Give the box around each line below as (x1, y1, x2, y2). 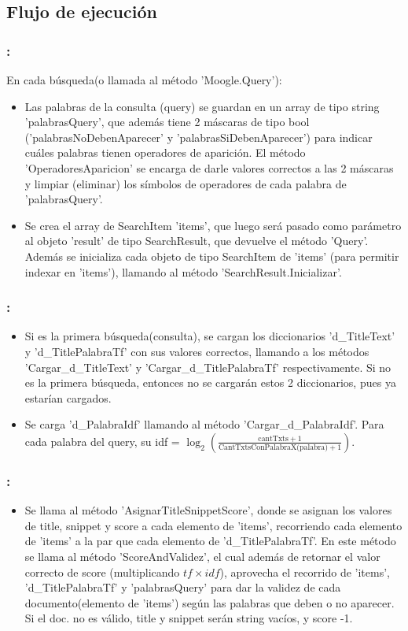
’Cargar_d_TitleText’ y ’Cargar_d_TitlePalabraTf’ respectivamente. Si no (24, 358, 391, 375)
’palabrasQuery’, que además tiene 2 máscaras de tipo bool (24, 113, 310, 130)
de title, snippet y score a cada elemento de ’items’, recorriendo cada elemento (24, 517, 402, 533)
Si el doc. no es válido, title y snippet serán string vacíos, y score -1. (24, 610, 353, 626)
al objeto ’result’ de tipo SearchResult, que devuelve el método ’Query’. (24, 232, 369, 249)
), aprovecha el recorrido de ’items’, (219, 563, 390, 580)
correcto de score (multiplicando (24, 563, 180, 580)
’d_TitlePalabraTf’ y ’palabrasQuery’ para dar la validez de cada (24, 579, 341, 596)
